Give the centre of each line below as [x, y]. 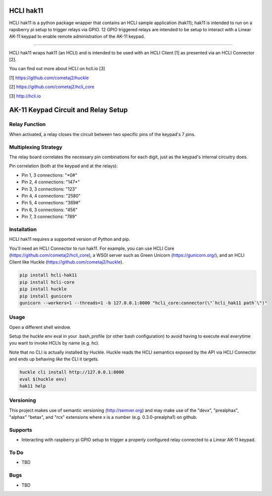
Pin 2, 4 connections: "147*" [51, 182]
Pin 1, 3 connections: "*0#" [49, 175]
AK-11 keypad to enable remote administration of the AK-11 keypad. [77, 37]
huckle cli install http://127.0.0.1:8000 [72, 372]
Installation [23, 229]
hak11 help [33, 386]
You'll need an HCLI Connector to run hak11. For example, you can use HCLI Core [92, 248]
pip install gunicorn [46, 296]
